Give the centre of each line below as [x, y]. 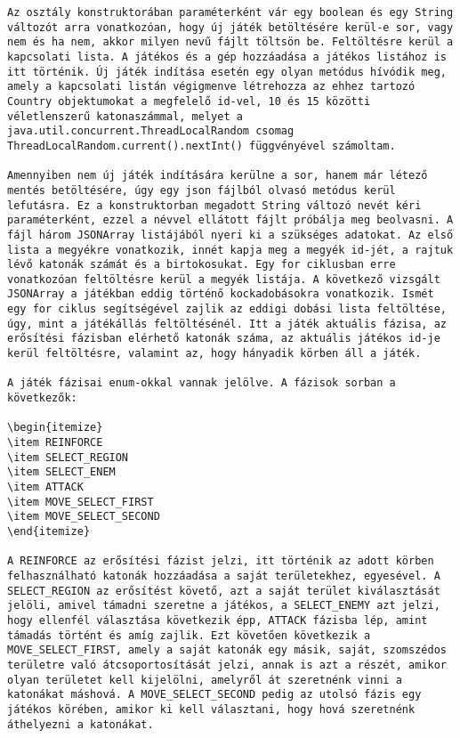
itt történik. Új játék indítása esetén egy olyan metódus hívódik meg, [227, 72]
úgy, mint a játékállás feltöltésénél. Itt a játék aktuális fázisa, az [227, 324]
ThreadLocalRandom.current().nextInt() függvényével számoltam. [202, 146]
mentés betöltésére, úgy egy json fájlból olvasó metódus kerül [202, 190]
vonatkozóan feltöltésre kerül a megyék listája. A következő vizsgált [224, 279]
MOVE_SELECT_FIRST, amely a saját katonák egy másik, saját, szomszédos [227, 650]
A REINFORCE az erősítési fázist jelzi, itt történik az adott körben [221, 561]
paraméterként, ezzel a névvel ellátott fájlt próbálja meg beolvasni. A [230, 220]
